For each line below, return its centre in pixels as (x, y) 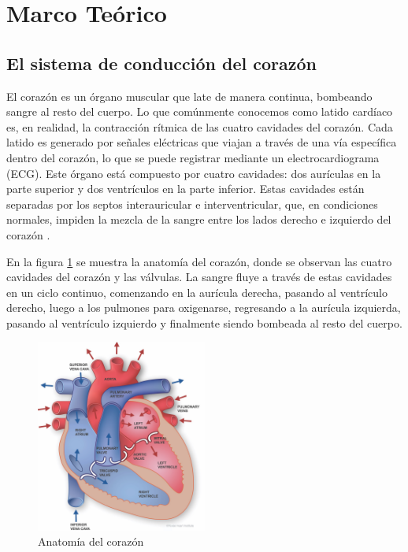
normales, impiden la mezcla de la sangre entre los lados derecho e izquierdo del (199, 219)
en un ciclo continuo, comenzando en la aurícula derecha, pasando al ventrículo (197, 292)
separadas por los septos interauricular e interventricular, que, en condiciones (192, 204)
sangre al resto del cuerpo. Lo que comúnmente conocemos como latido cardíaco (200, 111)
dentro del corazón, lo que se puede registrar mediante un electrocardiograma (193, 157)
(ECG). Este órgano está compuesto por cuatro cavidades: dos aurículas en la (194, 173)
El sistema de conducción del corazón (161, 63)
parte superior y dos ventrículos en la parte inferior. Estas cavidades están (185, 189)
